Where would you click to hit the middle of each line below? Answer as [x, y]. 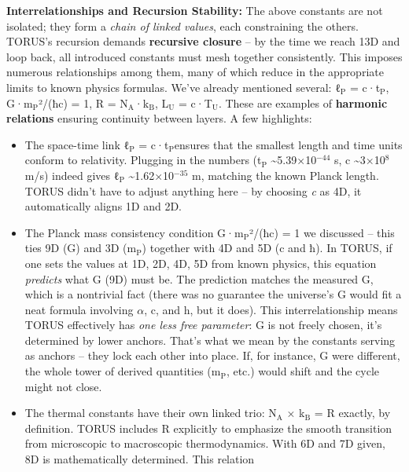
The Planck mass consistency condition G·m [134, 232]
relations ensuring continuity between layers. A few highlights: [159, 118]
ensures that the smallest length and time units [288, 144]
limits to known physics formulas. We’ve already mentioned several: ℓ [173, 87]
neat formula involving [79, 309]
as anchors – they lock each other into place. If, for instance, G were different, [212, 355]
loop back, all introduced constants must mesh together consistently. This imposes [204, 56]
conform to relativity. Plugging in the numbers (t [143, 160]
